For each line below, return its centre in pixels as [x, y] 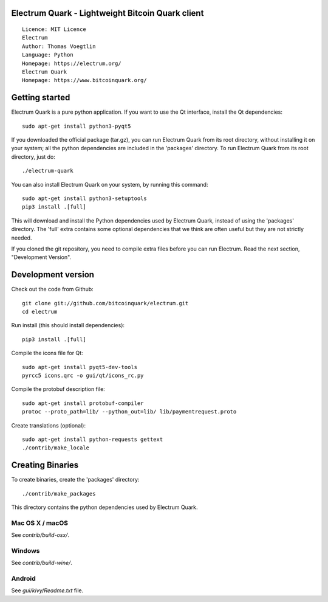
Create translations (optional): [49, 425]
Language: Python [48, 55]
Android [23, 579]
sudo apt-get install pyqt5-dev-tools [80, 367]
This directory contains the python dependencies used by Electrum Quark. [104, 507]
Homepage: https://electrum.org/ [72, 63]
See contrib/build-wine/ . [42, 563]
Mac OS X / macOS [39, 523]
